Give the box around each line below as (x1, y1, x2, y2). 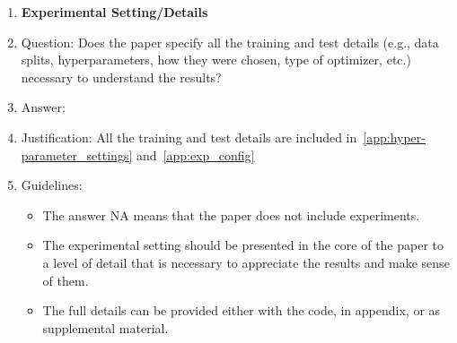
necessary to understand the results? (21, 67, 222, 86)
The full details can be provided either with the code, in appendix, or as (42, 301, 441, 320)
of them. (42, 270, 89, 289)
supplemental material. (42, 318, 169, 337)
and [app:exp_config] (136, 145, 255, 164)
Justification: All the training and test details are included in (21, 127, 357, 146)
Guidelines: (21, 176, 83, 194)
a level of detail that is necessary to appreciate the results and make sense (42, 253, 450, 271)
